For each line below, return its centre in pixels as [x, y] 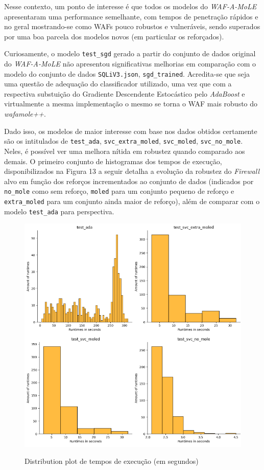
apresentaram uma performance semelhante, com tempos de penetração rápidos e [131, 16]
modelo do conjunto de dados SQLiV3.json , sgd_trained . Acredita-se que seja [127, 73]
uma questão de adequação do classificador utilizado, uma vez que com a [118, 84]
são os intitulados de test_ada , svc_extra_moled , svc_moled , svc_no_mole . [124, 141]
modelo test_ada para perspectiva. [59, 211]
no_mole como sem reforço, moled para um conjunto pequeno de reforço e [119, 191]
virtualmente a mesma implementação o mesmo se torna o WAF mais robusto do [131, 104]
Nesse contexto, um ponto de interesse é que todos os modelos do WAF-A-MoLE [130, 6]
